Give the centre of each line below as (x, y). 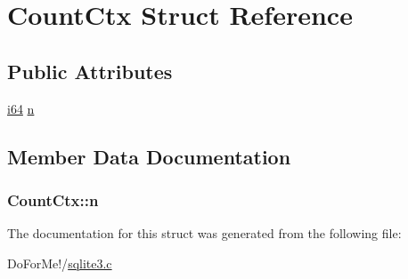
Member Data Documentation (149, 156)
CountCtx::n (53, 199)
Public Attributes (90, 71)
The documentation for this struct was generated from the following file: (204, 233)
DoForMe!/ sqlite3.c (60, 263)
